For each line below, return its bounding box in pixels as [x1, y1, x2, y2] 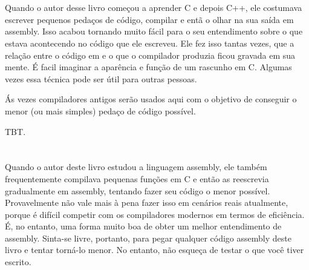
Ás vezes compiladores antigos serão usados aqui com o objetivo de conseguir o [5, 93, 297, 105]
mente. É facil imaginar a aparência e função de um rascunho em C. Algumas [5, 61, 292, 73]
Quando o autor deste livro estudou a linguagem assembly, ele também [5, 160, 267, 173]
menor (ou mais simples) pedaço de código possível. [5, 104, 196, 117]
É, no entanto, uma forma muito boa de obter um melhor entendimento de [5, 220, 282, 232]
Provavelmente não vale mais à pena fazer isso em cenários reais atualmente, [5, 196, 288, 209]
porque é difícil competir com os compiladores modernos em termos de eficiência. [5, 208, 305, 220]
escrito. [5, 255, 31, 268]
